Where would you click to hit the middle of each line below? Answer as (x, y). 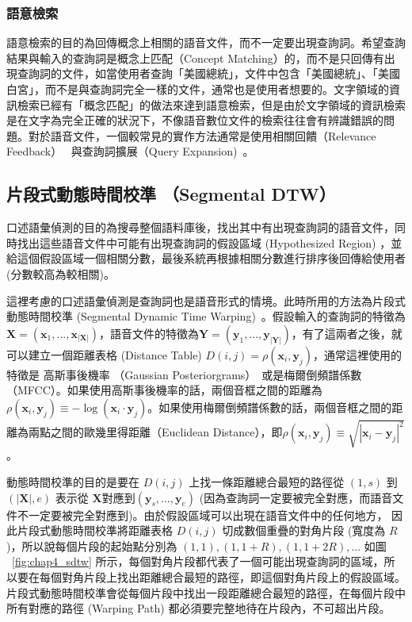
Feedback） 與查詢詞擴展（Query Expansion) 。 (130, 151)
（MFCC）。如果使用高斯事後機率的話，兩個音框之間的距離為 (164, 390)
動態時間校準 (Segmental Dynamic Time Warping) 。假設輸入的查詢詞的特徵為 (206, 316)
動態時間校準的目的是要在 (73, 482)
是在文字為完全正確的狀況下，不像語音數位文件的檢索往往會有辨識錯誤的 (195, 120)
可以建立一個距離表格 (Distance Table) (104, 354)
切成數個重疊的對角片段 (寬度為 (304, 530)
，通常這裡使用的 (358, 354)
